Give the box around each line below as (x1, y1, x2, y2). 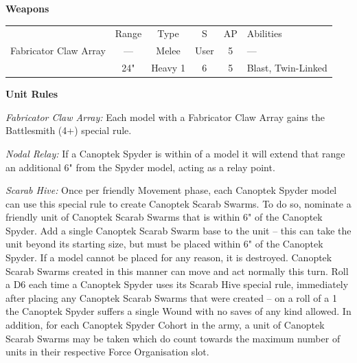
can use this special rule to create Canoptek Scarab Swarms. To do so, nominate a (5, 196, 352, 210)
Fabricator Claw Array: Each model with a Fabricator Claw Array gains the (5, 109, 325, 124)
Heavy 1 (151, 60, 185, 75)
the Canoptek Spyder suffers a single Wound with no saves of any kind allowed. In (5, 304, 352, 318)
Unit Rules (5, 87, 58, 101)
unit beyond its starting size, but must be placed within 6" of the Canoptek (5, 236, 323, 251)
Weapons (5, 1, 49, 15)
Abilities (246, 26, 282, 41)
